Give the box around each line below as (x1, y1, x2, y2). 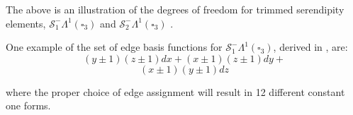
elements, (6, 16, 46, 30)
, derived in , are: (273, 40, 348, 54)
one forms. (6, 98, 51, 113)
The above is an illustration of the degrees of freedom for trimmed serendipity (6, 2, 344, 16)
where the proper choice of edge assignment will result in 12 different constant (6, 84, 345, 99)
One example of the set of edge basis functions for (6, 40, 223, 54)
